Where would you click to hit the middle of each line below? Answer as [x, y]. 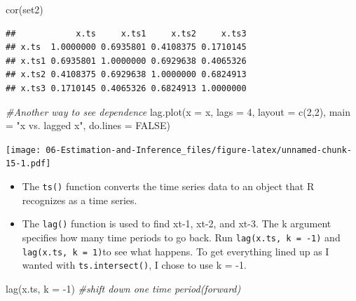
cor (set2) [25, 9]
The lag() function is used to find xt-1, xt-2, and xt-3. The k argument [177, 223]
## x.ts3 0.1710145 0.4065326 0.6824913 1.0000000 [126, 88]
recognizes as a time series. [80, 200]
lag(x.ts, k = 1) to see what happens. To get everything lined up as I [176, 251]
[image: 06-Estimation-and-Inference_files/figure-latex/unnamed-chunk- [179, 150]
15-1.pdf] [28, 164]
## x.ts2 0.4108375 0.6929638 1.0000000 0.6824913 [126, 75]
